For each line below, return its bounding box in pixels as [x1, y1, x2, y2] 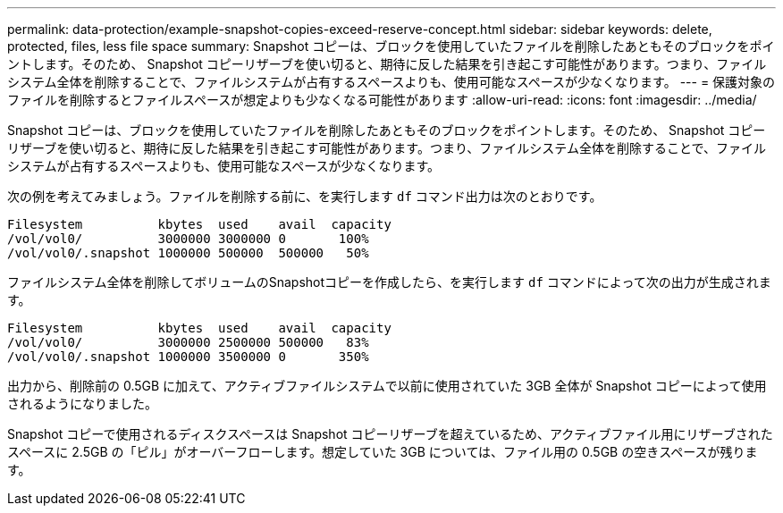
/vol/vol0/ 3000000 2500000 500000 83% [7, 335, 369, 349]
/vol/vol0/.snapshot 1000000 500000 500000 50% [7, 246, 369, 260]
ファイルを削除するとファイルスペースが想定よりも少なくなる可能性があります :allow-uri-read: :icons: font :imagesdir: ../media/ [7, 92, 757, 107]
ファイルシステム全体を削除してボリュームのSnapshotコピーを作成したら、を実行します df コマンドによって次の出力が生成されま [7, 274, 771, 290]
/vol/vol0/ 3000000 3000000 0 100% [7, 231, 369, 246]
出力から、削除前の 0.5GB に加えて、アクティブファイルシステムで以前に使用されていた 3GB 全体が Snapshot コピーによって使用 [7, 378, 767, 393]
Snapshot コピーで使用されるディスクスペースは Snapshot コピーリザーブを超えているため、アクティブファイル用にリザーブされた [7, 426, 773, 442]
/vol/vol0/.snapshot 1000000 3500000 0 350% [7, 349, 369, 364]
